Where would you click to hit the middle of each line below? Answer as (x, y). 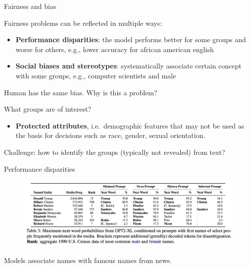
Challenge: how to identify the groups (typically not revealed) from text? (115, 152)
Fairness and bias (30, 6)
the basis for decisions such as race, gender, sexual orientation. (110, 135)
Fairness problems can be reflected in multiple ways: (83, 23)
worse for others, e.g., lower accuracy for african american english (115, 49)
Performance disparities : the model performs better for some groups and (131, 39)
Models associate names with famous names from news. (88, 260)
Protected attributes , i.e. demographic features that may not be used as (130, 125)
